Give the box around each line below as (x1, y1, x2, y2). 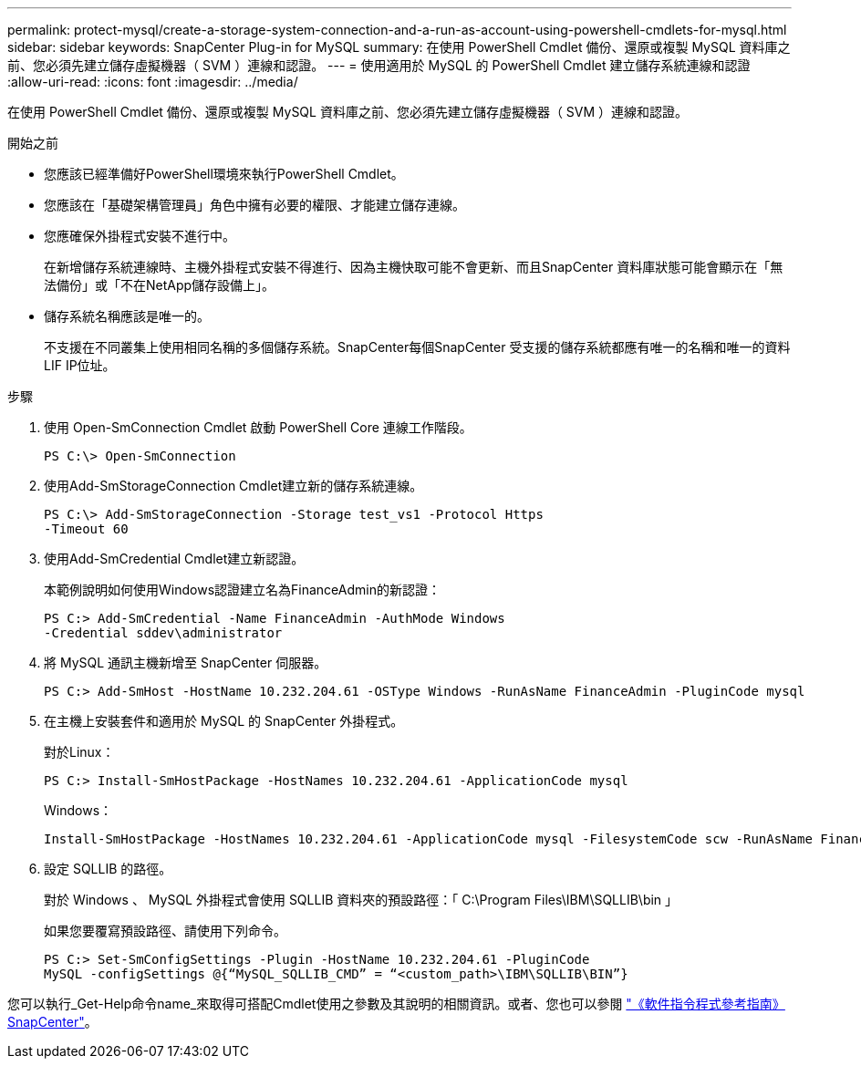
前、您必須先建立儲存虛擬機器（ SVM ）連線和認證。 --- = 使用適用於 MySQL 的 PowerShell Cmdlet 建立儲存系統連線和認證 (7, 57, 751, 73)
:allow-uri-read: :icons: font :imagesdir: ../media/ (7, 74, 298, 89)
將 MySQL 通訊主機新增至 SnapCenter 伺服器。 (44, 655, 327, 670)
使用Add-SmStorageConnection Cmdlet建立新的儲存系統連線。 (44, 478, 423, 493)
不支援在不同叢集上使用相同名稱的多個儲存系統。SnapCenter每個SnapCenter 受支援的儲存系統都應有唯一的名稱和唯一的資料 (44, 339, 791, 355)
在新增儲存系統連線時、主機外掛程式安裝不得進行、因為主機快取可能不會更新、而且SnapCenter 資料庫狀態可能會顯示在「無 (44, 259, 783, 274)
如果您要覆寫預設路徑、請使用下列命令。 (44, 923, 286, 938)
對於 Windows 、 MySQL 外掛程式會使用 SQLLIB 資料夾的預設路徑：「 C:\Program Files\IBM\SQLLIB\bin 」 (44, 892, 679, 907)
